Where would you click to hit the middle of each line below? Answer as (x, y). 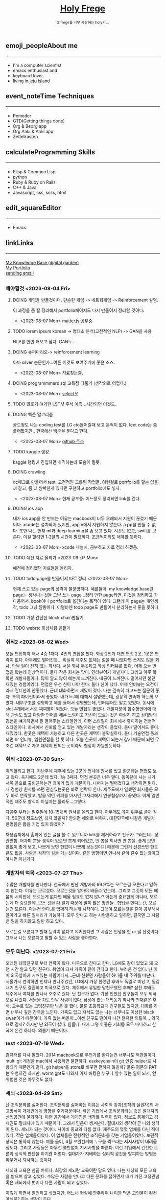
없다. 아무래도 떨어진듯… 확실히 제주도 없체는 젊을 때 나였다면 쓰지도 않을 (84, 659)
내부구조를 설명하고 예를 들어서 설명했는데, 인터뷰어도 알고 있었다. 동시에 (85, 703)
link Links (20, 243)
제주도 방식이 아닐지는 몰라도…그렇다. (50, 801)
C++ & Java (24, 187)
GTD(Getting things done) (39, 121)
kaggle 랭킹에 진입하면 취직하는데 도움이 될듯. (57, 462)
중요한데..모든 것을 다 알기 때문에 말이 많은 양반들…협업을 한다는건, (83, 903)
